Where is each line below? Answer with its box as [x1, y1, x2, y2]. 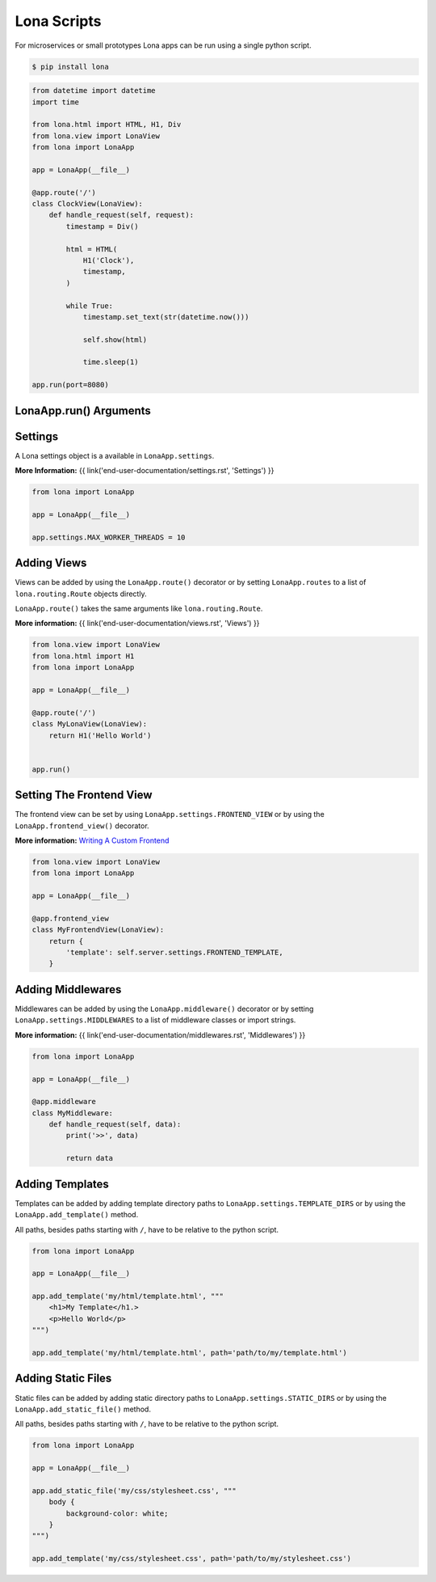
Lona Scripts [15, 12, 102, 30]
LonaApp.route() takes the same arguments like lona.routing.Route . [15, 603, 263, 613]
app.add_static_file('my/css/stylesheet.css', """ [31, 1486, 237, 1495]
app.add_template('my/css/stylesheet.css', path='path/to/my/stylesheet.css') [31, 1554, 351, 1563]
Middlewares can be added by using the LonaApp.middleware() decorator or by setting [15, 1004, 314, 1013]
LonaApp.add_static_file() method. [15, 1404, 151, 1414]
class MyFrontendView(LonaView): [31, 925, 165, 934]
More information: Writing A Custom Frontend [15, 835, 170, 845]
